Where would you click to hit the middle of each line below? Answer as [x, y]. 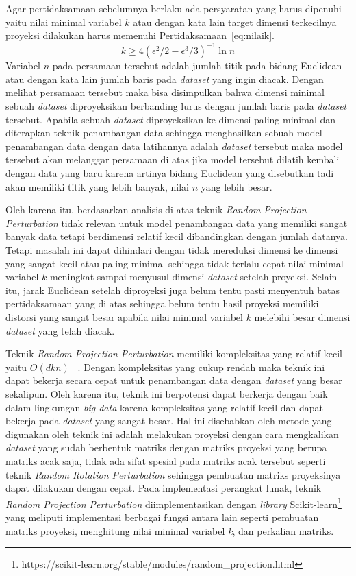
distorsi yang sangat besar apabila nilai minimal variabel [124, 316]
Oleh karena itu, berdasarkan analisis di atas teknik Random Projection [156, 209]
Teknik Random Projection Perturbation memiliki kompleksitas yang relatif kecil [174, 353]
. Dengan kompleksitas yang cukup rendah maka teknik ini [201, 367]
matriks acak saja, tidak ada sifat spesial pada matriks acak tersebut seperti [166, 460]
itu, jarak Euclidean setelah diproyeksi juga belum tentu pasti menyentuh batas [173, 290]
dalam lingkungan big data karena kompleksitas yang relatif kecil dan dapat [164, 407]
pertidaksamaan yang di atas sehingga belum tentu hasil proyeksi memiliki [162, 303]
